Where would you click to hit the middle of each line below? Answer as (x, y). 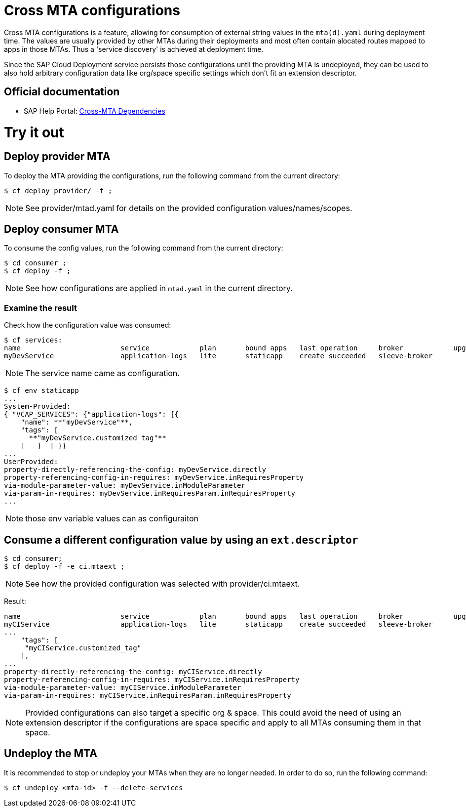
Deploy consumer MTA (61, 229)
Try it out (34, 133)
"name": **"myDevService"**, (77, 422)
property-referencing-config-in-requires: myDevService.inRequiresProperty (154, 478)
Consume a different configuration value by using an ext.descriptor (181, 540)
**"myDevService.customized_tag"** (97, 438)
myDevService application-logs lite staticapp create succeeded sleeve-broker (218, 356)
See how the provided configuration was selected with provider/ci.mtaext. (163, 583)
